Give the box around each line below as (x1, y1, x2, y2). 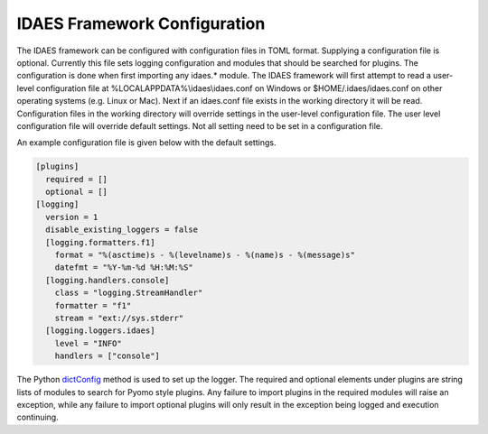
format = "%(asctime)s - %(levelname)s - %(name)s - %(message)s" (54, 250, 356, 260)
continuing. (16, 411, 59, 423)
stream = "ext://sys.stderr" (54, 312, 184, 323)
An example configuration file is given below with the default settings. (16, 137, 277, 148)
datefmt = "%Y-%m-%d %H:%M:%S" (54, 263, 193, 272)
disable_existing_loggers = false (45, 225, 199, 235)
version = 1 (45, 212, 99, 222)
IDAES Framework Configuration (16, 14, 266, 33)
